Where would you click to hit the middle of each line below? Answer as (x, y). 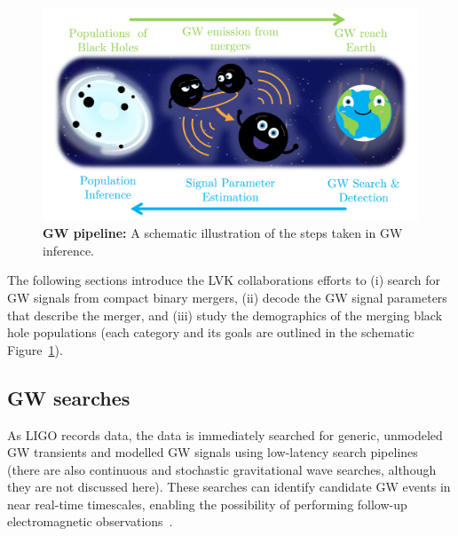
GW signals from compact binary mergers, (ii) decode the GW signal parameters (227, 297)
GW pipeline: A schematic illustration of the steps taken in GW (223, 233)
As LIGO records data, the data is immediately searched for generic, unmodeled (225, 434)
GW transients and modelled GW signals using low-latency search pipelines (213, 452)
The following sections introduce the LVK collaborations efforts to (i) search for (224, 280)
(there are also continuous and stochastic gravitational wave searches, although (222, 469)
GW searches (69, 397)
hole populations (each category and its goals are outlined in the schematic (211, 332)
